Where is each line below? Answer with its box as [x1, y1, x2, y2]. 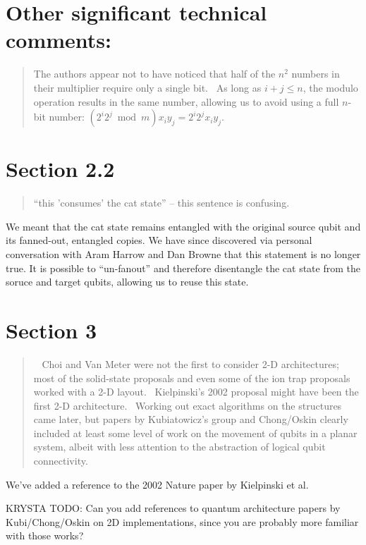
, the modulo [303, 80, 358, 94]
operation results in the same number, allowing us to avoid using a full [33, 94, 339, 109]
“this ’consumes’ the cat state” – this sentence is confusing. [33, 195, 290, 210]
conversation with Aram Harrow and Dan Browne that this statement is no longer [6, 247, 361, 261]
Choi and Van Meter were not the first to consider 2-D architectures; [42, 356, 339, 371]
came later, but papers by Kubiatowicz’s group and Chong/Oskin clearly [33, 412, 348, 427]
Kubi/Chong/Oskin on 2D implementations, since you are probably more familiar [6, 514, 359, 529]
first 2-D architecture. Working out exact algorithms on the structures [33, 398, 342, 412]
